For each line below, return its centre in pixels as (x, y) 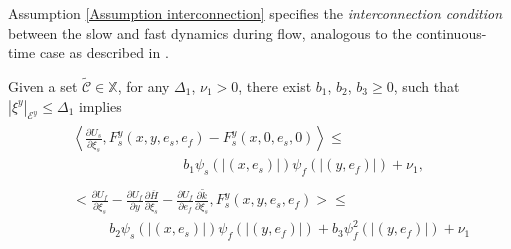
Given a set (43, 86)
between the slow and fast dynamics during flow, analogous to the (210, 32)
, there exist (275, 86)
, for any (143, 86)
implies (100, 105)
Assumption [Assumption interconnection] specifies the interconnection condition (255, 13)
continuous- (451, 32)
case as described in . (104, 52)
